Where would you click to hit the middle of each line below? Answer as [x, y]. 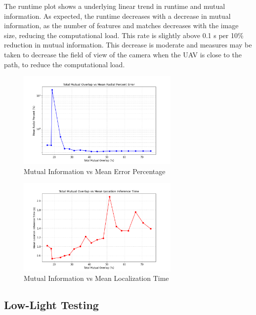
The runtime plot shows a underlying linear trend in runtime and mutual [115, 6]
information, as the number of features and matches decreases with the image [121, 25]
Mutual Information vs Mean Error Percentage [95, 171]
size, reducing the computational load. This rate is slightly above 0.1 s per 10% [124, 35]
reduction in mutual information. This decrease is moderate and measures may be [128, 45]
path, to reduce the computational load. [64, 64]
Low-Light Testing [51, 305]
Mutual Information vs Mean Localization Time [96, 278]
